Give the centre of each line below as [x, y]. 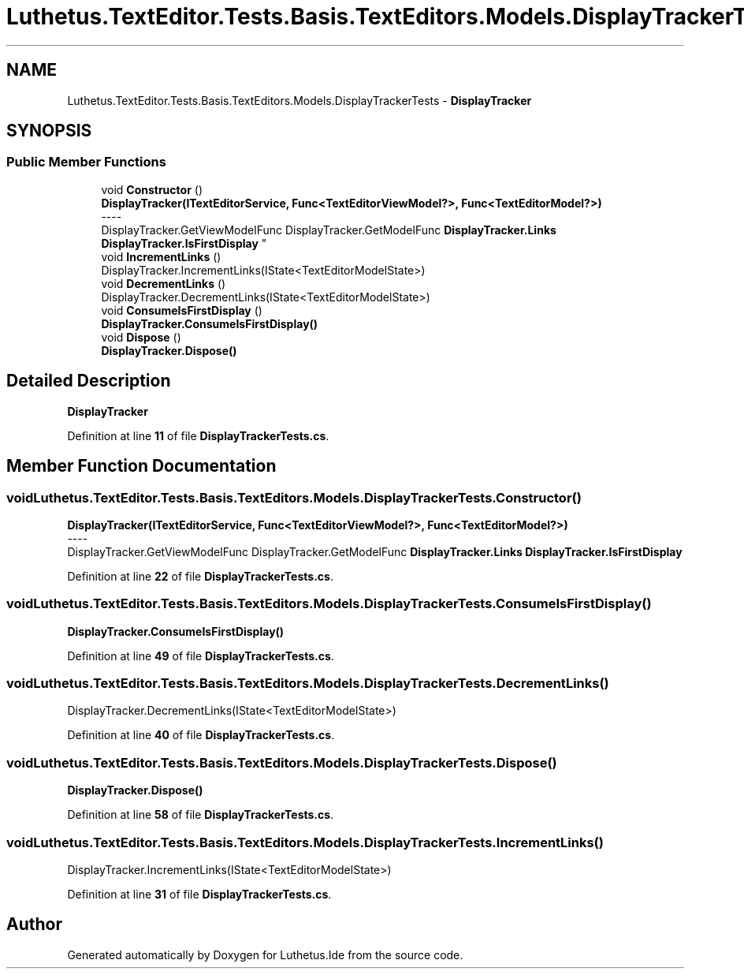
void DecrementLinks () [164, 283]
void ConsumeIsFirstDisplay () [182, 310]
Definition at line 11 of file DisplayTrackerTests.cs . [198, 435]
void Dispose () [141, 337]
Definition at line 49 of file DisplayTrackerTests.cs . [201, 656]
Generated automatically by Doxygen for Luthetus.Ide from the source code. [265, 954]
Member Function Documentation [141, 466]
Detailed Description [89, 381]
